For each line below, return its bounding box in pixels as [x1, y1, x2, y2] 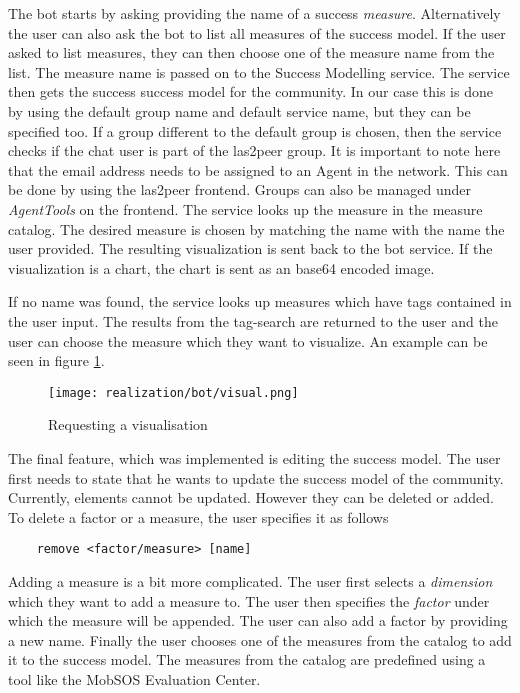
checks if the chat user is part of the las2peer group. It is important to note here [8, 140, 501, 161]
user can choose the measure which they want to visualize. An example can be [8, 330, 488, 351]
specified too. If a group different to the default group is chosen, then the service [8, 120, 502, 141]
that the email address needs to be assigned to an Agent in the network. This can [8, 159, 508, 180]
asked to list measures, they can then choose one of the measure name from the [8, 42, 495, 63]
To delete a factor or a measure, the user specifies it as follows [8, 506, 389, 527]
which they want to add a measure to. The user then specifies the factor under [8, 590, 490, 611]
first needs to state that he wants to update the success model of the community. [8, 467, 504, 488]
